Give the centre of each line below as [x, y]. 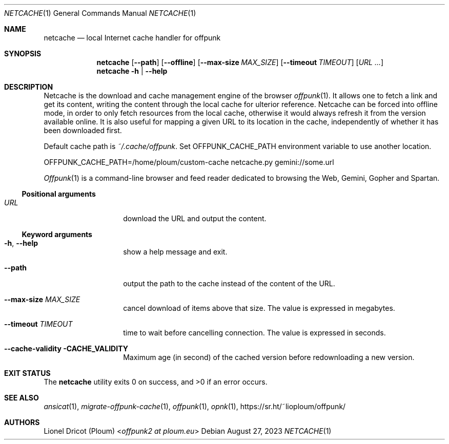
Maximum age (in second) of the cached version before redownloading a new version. [269, 357]
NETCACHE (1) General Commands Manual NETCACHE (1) [100, 13]
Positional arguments [59, 194]
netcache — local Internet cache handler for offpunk [132, 38]
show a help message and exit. [175, 252]
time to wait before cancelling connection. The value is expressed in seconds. [254, 333]
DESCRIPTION [29, 87]
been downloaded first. [83, 130]
